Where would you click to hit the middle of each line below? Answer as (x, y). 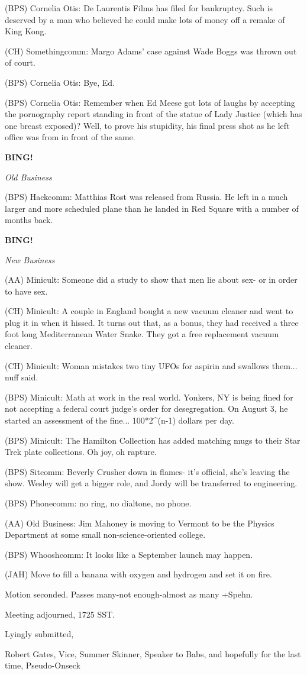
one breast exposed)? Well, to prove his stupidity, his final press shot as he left (147, 125)
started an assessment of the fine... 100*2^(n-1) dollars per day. (119, 420)
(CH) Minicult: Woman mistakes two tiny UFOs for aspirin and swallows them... (151, 365)
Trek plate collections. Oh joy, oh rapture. (81, 452)
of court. (20, 62)
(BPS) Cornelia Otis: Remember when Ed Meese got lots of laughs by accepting (150, 102)
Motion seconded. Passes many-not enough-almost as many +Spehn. (129, 594)
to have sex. (26, 291)
